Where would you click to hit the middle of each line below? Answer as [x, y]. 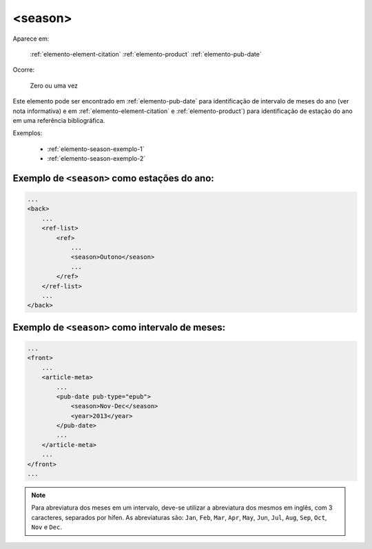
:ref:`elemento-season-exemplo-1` [96, 149]
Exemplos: [28, 133]
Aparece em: [31, 39]
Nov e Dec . [46, 527]
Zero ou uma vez [54, 86]
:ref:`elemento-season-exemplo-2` [96, 159]
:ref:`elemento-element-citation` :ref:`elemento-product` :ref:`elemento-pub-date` [146, 54]
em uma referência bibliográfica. [59, 120]
